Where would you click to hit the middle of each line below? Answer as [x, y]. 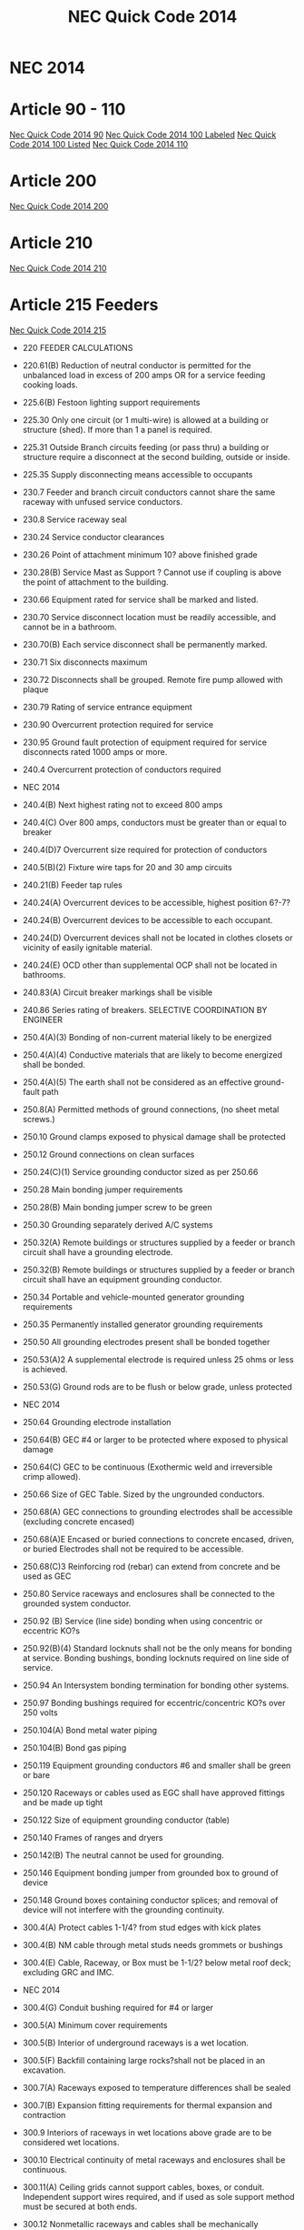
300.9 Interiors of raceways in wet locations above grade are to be [147, 2132]
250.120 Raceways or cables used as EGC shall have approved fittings [154, 1793]
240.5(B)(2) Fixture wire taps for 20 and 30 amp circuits [127, 867]
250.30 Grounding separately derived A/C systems [118, 1224]
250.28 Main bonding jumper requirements [103, 1190]
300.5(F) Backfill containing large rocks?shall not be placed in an [144, 2060]
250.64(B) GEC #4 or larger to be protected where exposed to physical [155, 1440]
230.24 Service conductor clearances [93, 537]
